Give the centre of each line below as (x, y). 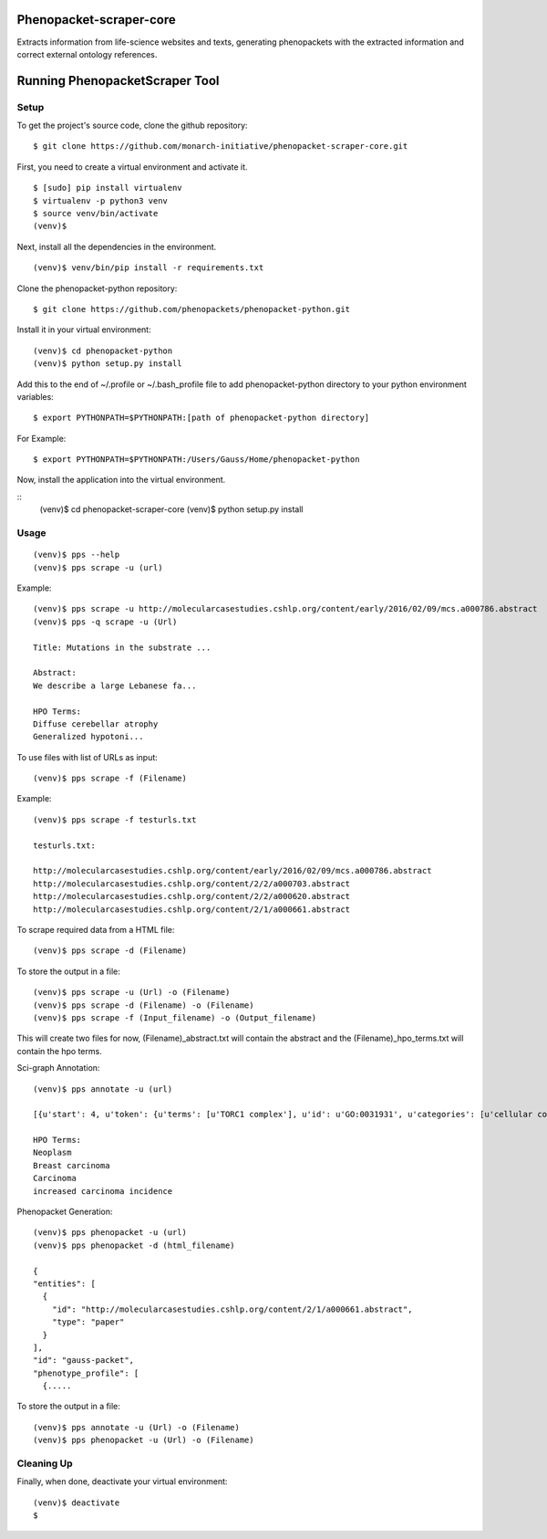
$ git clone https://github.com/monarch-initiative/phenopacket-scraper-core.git (221, 147)
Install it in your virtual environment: (84, 330)
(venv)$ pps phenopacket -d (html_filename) (134, 1245)
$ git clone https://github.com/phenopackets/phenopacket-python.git (192, 309)
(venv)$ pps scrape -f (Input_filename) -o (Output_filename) (175, 1017)
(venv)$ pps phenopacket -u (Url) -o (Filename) (144, 1440)
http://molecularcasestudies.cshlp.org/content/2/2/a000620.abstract (192, 896)
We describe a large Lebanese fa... (115, 686)
